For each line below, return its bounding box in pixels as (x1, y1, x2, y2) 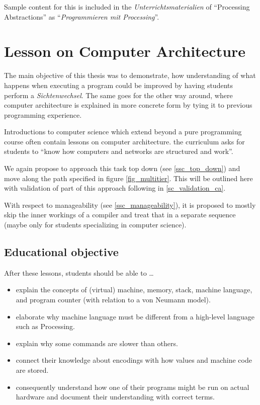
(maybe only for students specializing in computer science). (4, 219, 187, 230)
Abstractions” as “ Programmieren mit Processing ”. (4, 11, 159, 22)
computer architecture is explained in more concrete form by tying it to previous (4, 100, 252, 110)
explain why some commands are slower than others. (16, 338, 178, 348)
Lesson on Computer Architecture (4, 41, 246, 61)
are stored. (16, 364, 49, 375)
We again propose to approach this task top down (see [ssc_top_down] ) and (4, 163, 240, 174)
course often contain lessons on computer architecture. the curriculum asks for (4, 136, 245, 146)
